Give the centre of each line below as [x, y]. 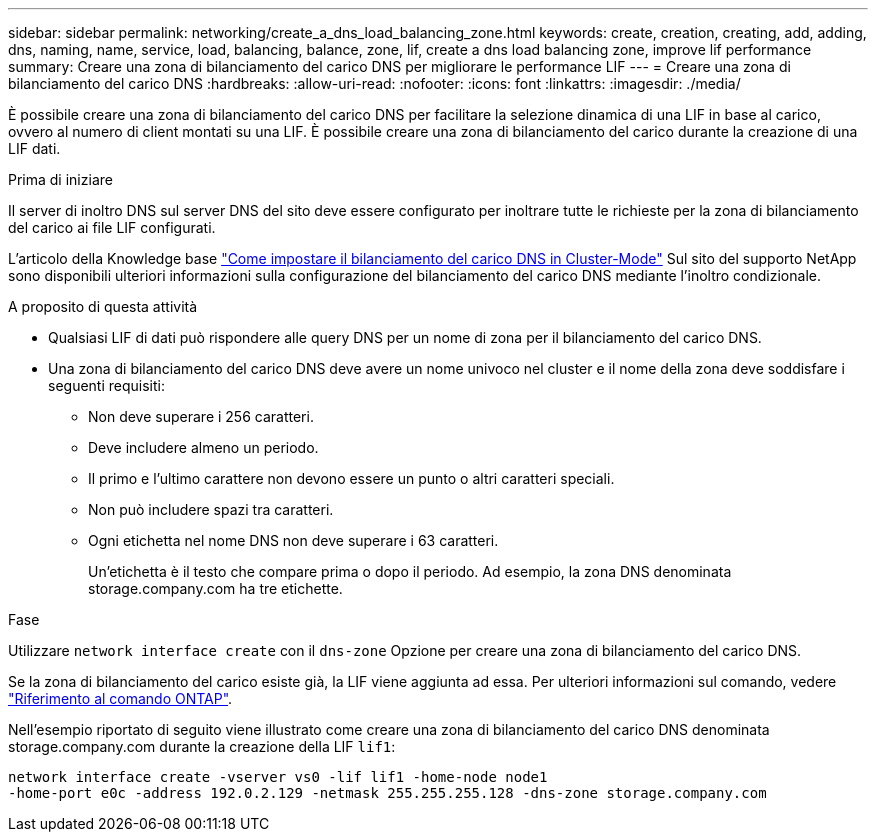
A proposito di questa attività [103, 306]
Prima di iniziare [60, 179]
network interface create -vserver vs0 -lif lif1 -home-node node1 [278, 777]
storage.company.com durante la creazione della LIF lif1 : [202, 746]
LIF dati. [34, 148]
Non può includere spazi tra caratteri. [211, 509]
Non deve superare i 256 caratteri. [201, 416]
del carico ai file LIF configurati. [112, 227]
